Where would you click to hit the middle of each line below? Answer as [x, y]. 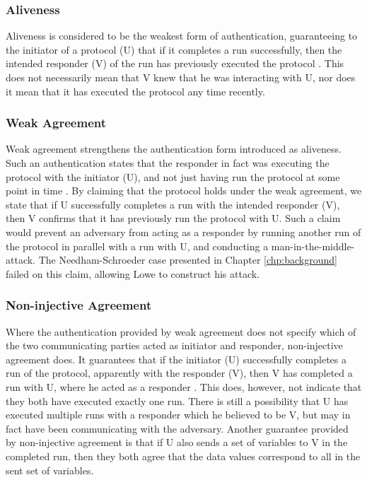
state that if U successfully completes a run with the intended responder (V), [173, 204]
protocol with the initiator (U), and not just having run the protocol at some [173, 176]
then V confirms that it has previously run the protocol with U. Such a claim [173, 218]
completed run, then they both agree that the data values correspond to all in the [183, 456]
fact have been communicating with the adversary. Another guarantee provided [177, 428]
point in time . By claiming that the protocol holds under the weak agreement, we [184, 191]
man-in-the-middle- [313, 246]
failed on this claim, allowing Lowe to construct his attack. [133, 273]
